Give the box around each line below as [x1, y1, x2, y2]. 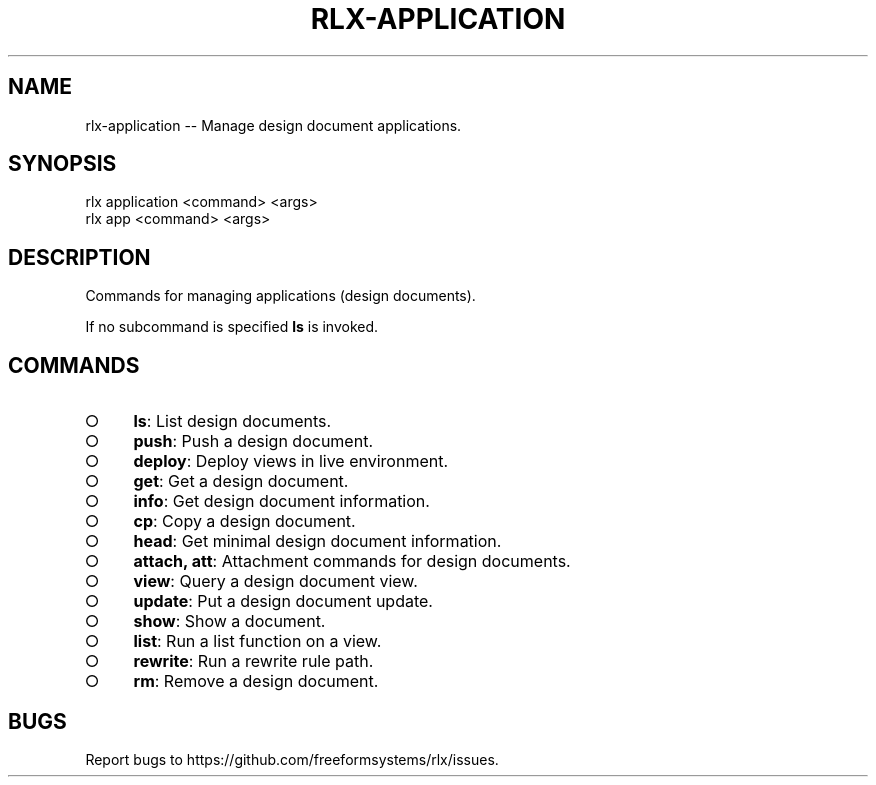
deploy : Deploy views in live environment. [133, 451, 449, 472]
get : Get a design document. [133, 471, 349, 492]
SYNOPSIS [8, 151, 117, 177]
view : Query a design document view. [133, 571, 418, 592]
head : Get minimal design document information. [133, 531, 502, 552]
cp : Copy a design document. [133, 511, 356, 532]
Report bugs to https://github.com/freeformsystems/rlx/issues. [85, 750, 499, 768]
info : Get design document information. [133, 491, 430, 512]
